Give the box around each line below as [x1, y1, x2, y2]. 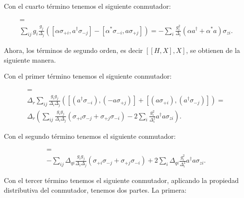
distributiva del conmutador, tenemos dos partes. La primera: [4, 184, 187, 195]
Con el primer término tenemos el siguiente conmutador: [4, 71, 172, 81]
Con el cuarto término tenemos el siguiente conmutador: [4, 1, 171, 11]
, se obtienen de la [186, 45, 240, 55]
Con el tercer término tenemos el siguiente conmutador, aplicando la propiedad [4, 175, 239, 185]
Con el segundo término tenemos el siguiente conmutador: [4, 131, 176, 141]
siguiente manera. [4, 54, 56, 65]
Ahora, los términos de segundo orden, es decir [4, 45, 143, 55]
